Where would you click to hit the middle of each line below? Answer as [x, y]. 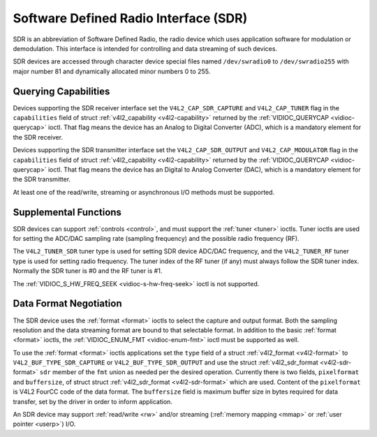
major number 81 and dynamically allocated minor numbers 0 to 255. [112, 71]
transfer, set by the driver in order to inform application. [93, 401]
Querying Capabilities [61, 91]
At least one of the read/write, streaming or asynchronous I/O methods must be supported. [144, 192]
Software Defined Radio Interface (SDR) [130, 18]
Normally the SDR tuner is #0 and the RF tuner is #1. [88, 271]
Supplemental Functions [67, 212]
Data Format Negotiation [67, 304]
